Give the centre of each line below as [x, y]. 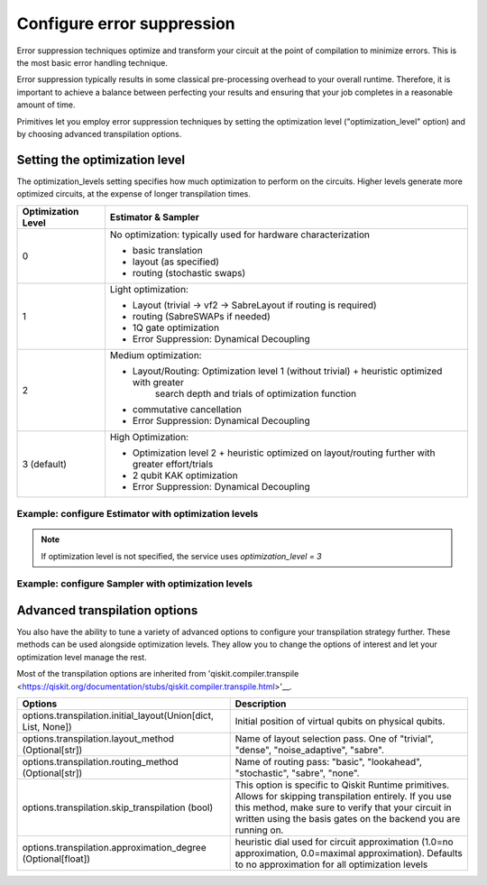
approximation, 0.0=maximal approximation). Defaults [349, 853]
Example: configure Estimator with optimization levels [138, 513]
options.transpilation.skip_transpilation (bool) [118, 807]
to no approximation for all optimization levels [331, 864]
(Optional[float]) [56, 859]
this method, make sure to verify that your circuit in [343, 807]
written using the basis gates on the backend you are [348, 818]
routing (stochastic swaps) [189, 272]
